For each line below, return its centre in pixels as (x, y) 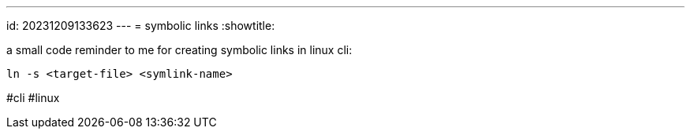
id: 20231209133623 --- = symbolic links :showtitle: (141, 26)
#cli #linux (33, 98)
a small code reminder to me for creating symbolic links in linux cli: (179, 50)
